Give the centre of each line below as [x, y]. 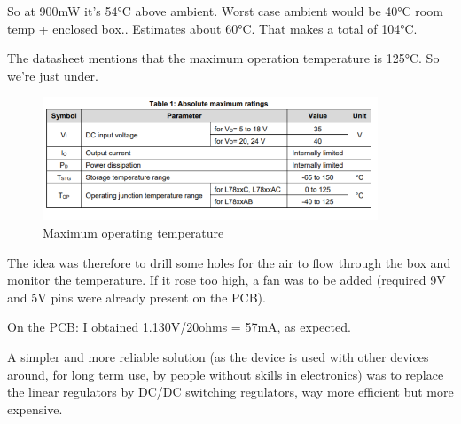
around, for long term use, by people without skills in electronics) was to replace [226, 374]
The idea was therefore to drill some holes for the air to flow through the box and [229, 262]
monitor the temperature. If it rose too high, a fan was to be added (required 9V [227, 280]
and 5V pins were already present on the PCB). [137, 297]
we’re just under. [53, 75]
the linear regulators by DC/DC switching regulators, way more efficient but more [230, 392]
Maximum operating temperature [133, 232]
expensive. [35, 408]
